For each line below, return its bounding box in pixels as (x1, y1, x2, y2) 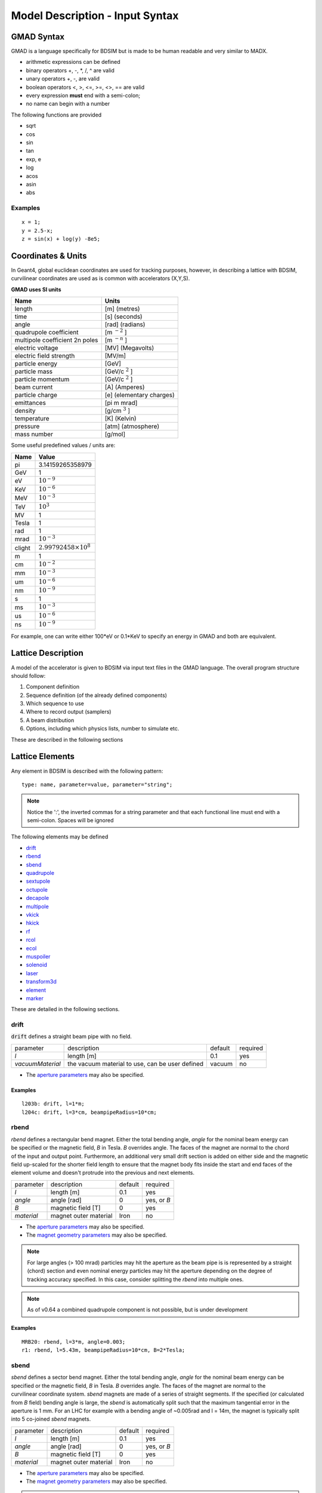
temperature (14, 414, 50, 423)
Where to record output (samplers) (26, 708, 112, 715)
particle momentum (14, 375, 70, 383)
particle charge (14, 391, 58, 400)
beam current (14, 383, 53, 391)
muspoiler (26, 953, 51, 960)
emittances (14, 399, 46, 407)
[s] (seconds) (104, 312, 143, 321)
